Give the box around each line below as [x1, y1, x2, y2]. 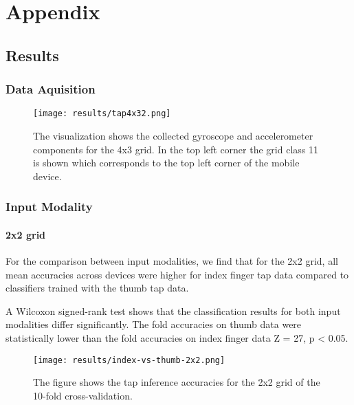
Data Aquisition [5, 80, 96, 98]
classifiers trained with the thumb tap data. [5, 281, 189, 295]
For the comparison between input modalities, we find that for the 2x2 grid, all [5, 254, 338, 268]
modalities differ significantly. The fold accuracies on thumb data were [5, 317, 302, 331]
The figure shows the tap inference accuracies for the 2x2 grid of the [33, 375, 320, 389]
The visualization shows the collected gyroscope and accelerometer [33, 129, 313, 143]
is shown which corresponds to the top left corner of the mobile [33, 155, 300, 170]
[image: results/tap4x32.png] [33, 109, 171, 119]
